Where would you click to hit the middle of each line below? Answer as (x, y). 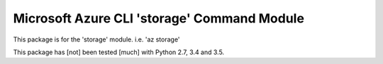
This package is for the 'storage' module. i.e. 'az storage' (96, 39)
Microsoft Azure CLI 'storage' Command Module (159, 18)
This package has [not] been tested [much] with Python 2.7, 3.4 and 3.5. (119, 52)
